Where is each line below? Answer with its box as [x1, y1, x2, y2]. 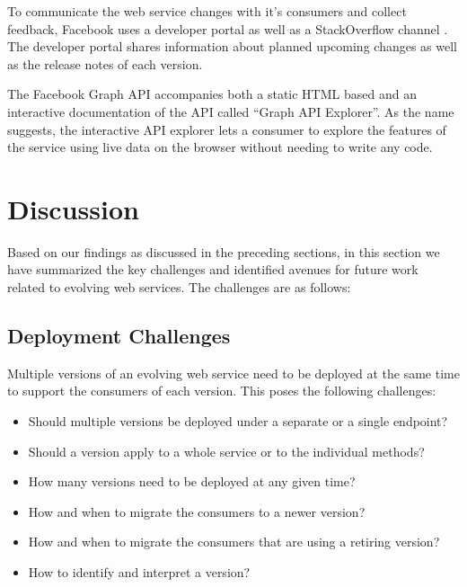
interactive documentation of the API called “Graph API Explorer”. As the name [7, 102, 454, 120]
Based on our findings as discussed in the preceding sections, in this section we [7, 242, 440, 261]
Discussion [7, 190, 139, 227]
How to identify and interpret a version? [28, 563, 251, 582]
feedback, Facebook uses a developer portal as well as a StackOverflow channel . [7, 19, 448, 38]
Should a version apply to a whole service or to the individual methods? [28, 441, 425, 460]
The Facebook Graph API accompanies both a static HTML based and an [7, 84, 417, 103]
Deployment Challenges [7, 322, 231, 350]
